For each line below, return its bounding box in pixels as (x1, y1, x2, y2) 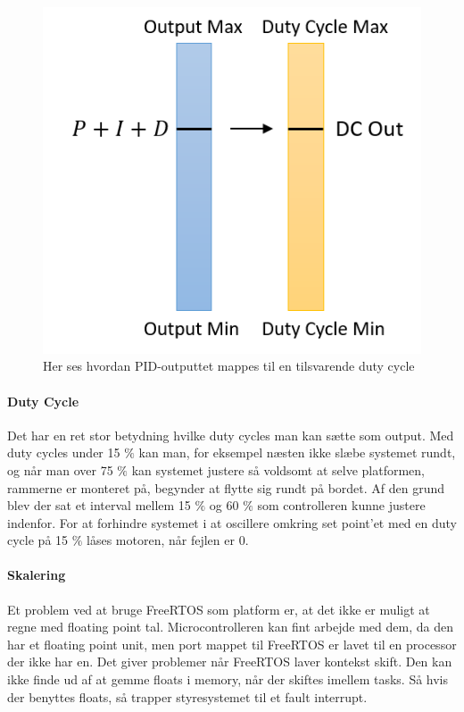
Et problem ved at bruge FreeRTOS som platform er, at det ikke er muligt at (7, 599, 430, 618)
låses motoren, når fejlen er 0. (87, 531, 249, 549)
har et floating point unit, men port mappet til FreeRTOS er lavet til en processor (7, 634, 457, 653)
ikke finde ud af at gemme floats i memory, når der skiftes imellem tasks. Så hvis (7, 670, 449, 689)
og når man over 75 (7, 460, 113, 479)
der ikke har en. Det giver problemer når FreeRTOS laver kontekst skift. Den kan (7, 652, 452, 671)
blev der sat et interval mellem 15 (7, 496, 191, 515)
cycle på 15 (7, 531, 69, 549)
